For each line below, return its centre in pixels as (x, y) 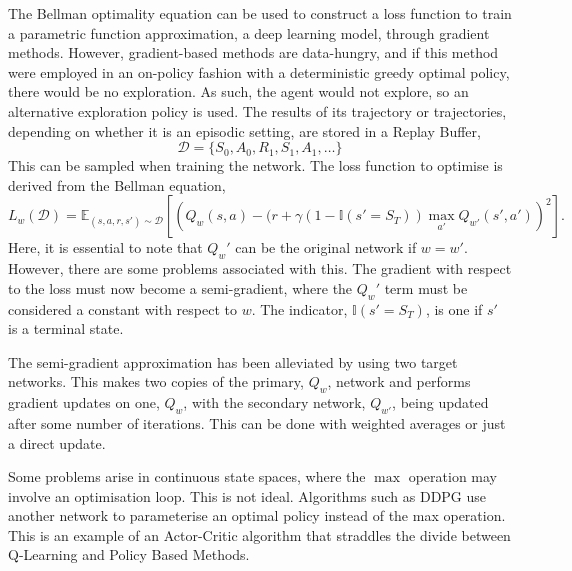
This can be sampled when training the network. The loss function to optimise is (255, 165)
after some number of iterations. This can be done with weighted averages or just (257, 422)
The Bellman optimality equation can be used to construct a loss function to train (260, 13)
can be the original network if (326, 247)
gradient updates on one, (84, 402)
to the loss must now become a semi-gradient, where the (180, 287)
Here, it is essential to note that (105, 247)
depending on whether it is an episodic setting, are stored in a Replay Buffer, (244, 130)
